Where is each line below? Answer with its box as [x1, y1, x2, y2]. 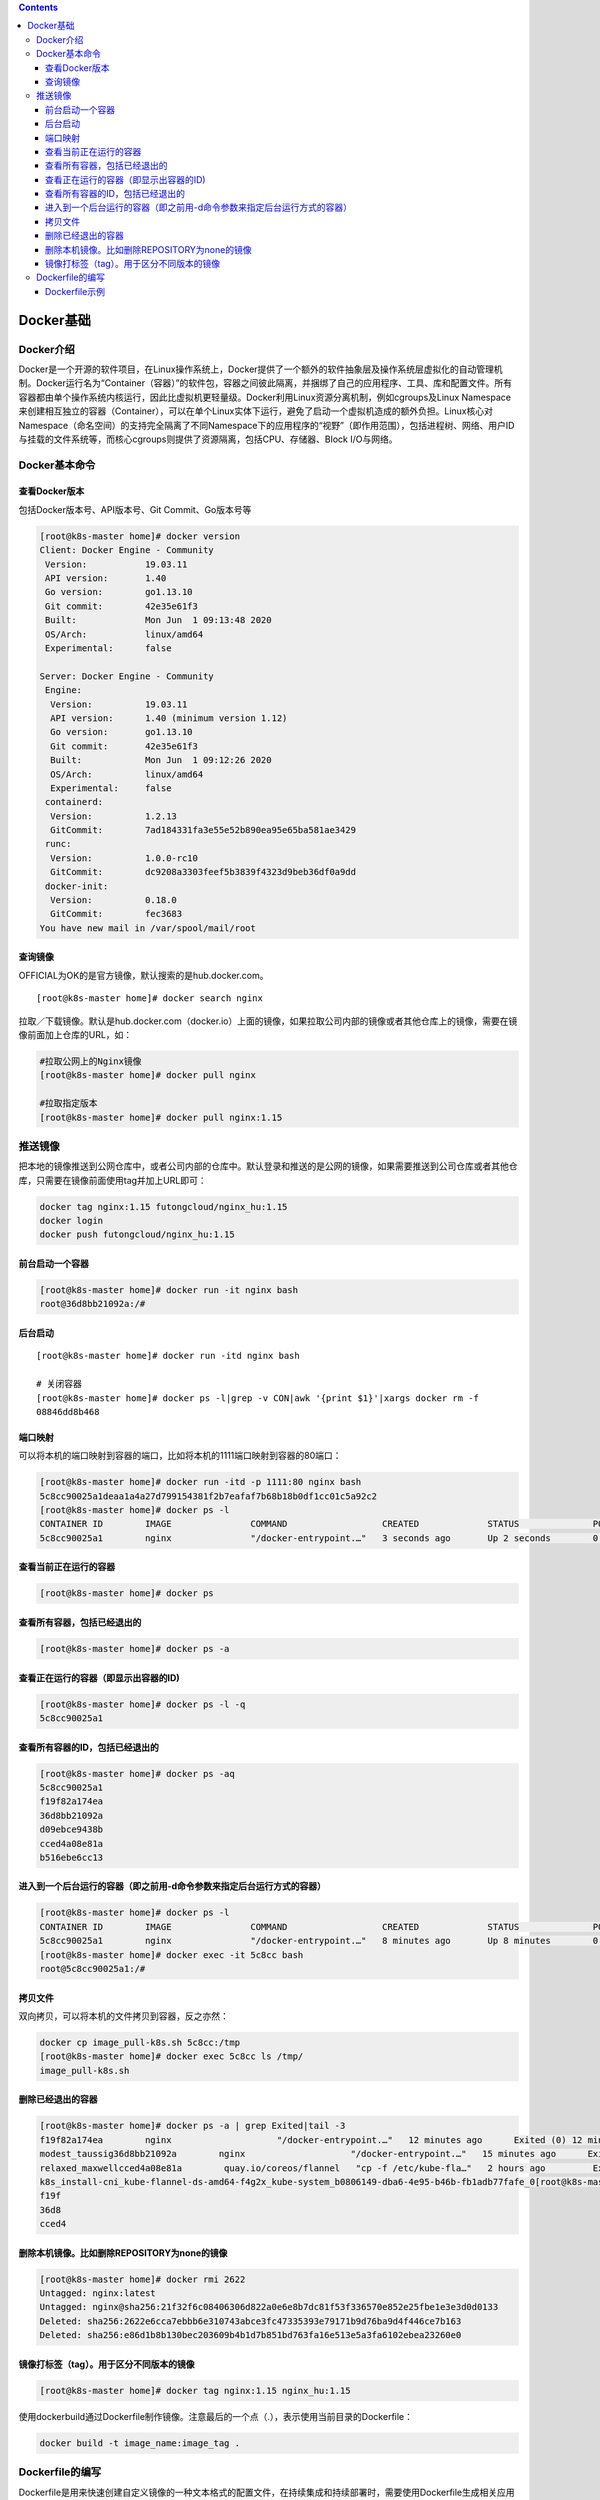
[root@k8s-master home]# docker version [39, 530, 240, 542]
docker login [39, 1215, 104, 1226]
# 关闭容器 [36, 1378, 82, 1390]
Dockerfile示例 [45, 285, 105, 297]
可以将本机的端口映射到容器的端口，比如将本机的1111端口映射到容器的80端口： [18, 1450, 342, 1462]
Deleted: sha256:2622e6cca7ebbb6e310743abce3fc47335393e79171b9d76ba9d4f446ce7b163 [39, 2315, 462, 2327]
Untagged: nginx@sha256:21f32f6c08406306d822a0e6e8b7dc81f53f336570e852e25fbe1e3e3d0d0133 [39, 2301, 499, 2313]
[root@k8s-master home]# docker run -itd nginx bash [36, 1350, 300, 1362]
